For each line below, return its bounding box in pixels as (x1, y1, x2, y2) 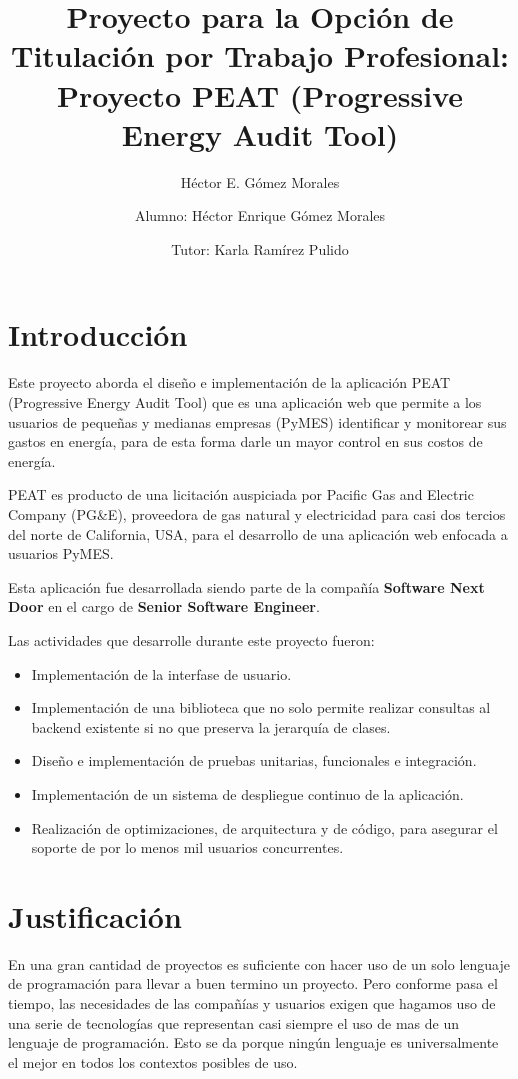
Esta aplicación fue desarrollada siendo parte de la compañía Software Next (8, 576, 485, 597)
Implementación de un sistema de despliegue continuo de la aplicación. (31, 783, 464, 804)
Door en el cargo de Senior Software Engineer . (8, 596, 320, 617)
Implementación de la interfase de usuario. (31, 663, 292, 684)
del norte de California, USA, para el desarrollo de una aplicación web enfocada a (8, 523, 508, 544)
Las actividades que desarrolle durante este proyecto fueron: (8, 629, 375, 650)
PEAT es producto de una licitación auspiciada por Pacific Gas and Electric (8, 484, 474, 505)
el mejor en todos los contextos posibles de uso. (8, 1051, 298, 1072)
